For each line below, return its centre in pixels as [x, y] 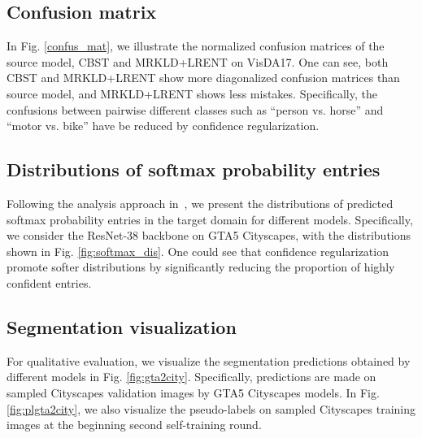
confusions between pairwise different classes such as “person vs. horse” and [195, 109]
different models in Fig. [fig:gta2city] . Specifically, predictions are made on [191, 377]
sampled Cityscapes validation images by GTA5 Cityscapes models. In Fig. [193, 392]
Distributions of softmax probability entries [194, 169]
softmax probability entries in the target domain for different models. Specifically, [210, 219]
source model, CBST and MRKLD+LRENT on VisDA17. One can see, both [198, 61]
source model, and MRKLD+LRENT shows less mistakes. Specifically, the [192, 93]
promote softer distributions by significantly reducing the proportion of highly [201, 267]
